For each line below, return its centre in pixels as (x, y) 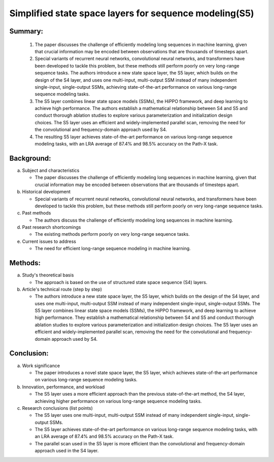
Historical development (46, 192)
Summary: (26, 31)
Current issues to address (49, 241)
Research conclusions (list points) (58, 408)
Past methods (37, 213)
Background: (30, 158)
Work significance (41, 366)
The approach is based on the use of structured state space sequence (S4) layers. (121, 282)
